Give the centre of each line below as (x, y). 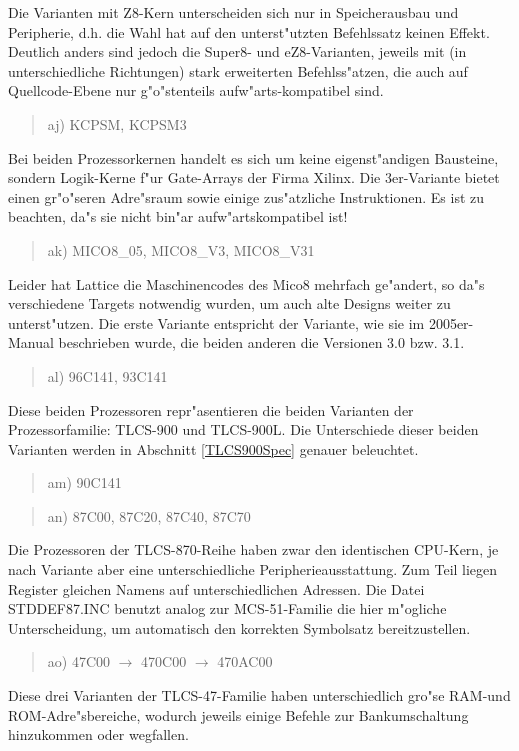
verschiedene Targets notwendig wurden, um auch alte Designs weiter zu (229, 303)
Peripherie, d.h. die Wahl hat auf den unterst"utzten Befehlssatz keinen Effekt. (249, 31)
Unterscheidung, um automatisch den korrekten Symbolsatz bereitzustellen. (239, 627)
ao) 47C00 (79, 661)
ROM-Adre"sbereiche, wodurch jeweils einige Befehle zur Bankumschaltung (238, 714)
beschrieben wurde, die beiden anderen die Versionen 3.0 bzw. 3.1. (261, 342)
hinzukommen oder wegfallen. (98, 734)
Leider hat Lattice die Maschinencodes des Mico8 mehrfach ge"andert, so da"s (246, 283)
